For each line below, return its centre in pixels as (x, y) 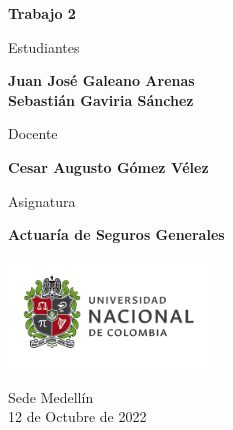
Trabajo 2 (42, 13)
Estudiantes (44, 46)
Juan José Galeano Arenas (101, 80)
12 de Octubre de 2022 (77, 416)
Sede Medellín (51, 396)
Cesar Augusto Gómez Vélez (108, 166)
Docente (33, 133)
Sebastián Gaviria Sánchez (101, 99)
